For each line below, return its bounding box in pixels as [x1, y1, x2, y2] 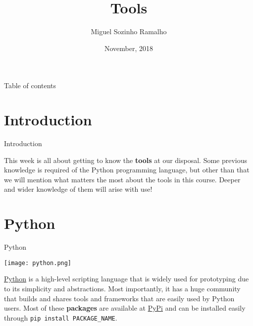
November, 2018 [104, 43, 153, 53]
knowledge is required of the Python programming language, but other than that [4, 164, 250, 175]
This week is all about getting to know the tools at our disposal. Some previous [4, 155, 248, 165]
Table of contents [4, 80, 56, 91]
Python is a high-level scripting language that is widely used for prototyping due [4, 273, 249, 284]
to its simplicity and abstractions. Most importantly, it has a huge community [4, 283, 241, 293]
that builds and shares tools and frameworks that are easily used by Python [4, 293, 235, 303]
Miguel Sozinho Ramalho [91, 26, 167, 37]
